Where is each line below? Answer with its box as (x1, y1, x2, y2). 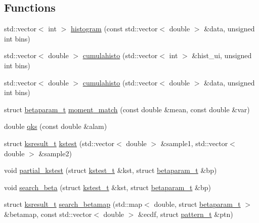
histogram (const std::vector (70, 23, 158, 34)
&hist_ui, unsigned (192, 50, 252, 61)
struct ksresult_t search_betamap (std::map (4, 199, 143, 209)
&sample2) (38, 148, 72, 158)
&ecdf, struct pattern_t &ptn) (138, 208, 233, 219)
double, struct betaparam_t (154, 199, 241, 209)
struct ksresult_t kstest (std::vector (4, 138, 114, 148)
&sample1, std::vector (160, 138, 228, 148)
